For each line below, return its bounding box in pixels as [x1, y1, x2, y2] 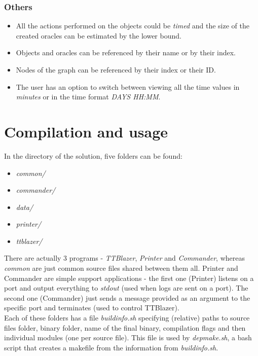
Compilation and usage [4, 121, 168, 141]
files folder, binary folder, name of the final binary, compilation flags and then [4, 322, 246, 333]
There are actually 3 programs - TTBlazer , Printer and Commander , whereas [4, 253, 245, 263]
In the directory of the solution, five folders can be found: [4, 150, 182, 161]
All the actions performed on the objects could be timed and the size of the [16, 20, 249, 31]
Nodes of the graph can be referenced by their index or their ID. [16, 64, 216, 75]
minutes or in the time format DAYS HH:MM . [16, 91, 161, 102]
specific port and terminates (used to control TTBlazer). [4, 302, 179, 313]
